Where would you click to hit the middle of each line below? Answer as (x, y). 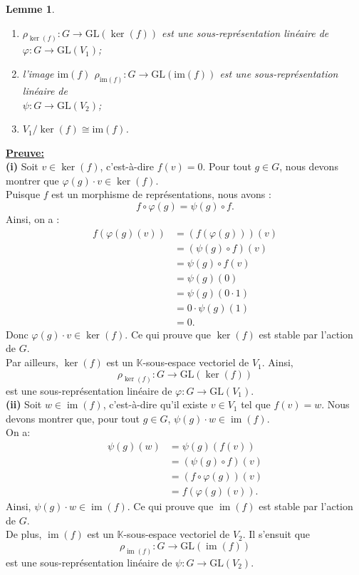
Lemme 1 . (30, 9)
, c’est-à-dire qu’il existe (155, 404)
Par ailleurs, (32, 362)
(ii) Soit (24, 404)
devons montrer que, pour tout (73, 418)
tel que (256, 404)
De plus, (24, 534)
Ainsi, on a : (33, 219)
